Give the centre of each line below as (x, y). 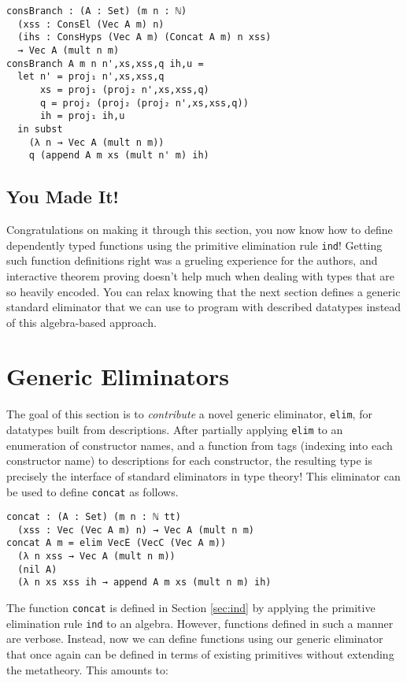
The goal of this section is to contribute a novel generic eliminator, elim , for (189, 414)
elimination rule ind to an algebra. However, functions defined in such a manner (200, 623)
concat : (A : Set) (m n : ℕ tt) (94, 517)
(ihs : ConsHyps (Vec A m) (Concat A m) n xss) (144, 37)
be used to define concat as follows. (92, 491)
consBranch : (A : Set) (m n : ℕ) (97, 11)
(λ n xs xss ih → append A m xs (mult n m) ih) (144, 583)
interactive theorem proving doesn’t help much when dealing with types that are (201, 275)
